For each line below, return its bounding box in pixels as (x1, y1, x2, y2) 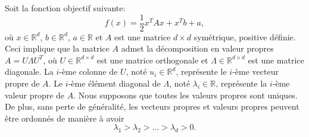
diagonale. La (5, 65, 54, 78)
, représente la (216, 77, 267, 90)
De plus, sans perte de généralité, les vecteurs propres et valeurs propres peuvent (5, 100, 299, 113)
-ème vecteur (232, 65, 279, 78)
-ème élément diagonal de (68, 77, 161, 90)
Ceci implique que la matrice (5, 42, 110, 55)
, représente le (176, 65, 227, 78)
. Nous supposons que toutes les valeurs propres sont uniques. (73, 88, 298, 101)
